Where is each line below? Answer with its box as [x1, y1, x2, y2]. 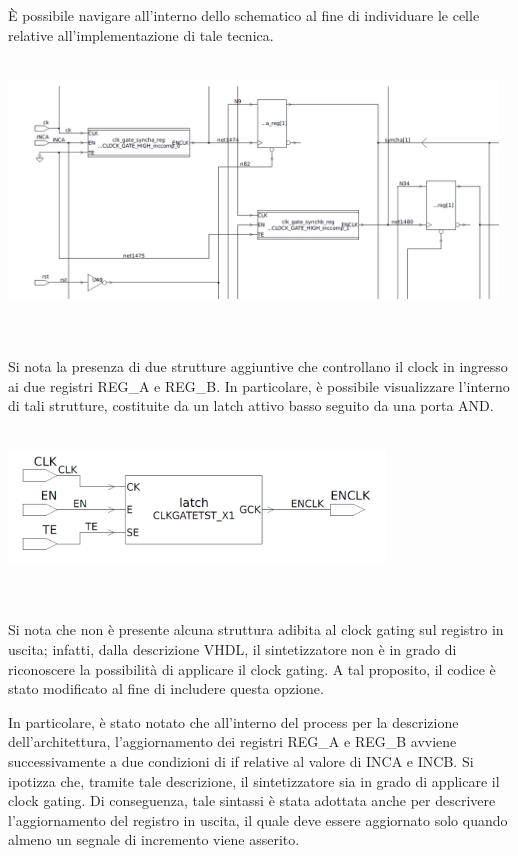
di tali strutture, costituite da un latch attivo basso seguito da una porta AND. [8, 395, 494, 416]
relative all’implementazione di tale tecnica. [8, 24, 274, 45]
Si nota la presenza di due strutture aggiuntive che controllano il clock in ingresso [8, 356, 508, 377]
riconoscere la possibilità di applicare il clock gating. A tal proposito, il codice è [8, 658, 496, 679]
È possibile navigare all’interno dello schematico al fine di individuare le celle [8, 5, 480, 25]
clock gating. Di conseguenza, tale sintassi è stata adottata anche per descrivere [8, 790, 496, 811]
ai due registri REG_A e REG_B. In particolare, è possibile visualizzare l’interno [8, 375, 510, 396]
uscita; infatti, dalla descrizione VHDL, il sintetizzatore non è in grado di [8, 638, 457, 659]
